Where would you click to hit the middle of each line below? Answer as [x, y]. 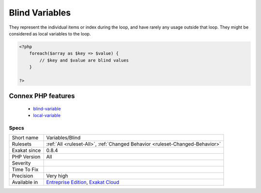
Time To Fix [25, 170]
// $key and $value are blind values [84, 60]
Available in [25, 182]
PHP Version [26, 157]
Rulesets [22, 144]
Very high [57, 176]
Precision [22, 176]
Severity [21, 163]
